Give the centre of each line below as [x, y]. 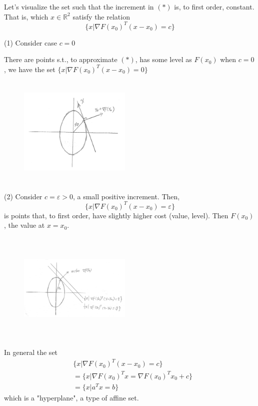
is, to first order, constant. [214, 7]
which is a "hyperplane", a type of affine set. [71, 397]
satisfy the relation [101, 16]
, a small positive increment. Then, [126, 196]
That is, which [26, 16]
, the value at [24, 225]
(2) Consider [23, 196]
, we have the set [30, 69]
